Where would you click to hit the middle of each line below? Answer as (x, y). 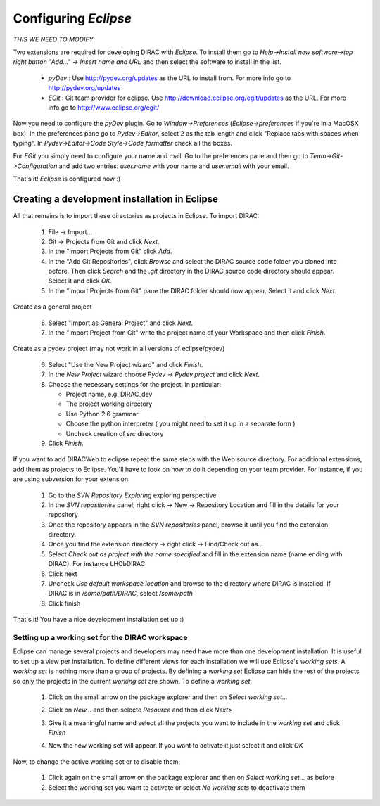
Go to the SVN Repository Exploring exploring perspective (132, 495)
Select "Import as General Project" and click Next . (121, 323)
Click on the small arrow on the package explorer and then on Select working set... (168, 697)
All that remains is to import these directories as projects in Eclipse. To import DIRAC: (136, 216)
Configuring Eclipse (72, 18)
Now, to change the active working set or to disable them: (97, 761)
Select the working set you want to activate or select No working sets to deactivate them (177, 787)
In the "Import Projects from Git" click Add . (110, 251)
